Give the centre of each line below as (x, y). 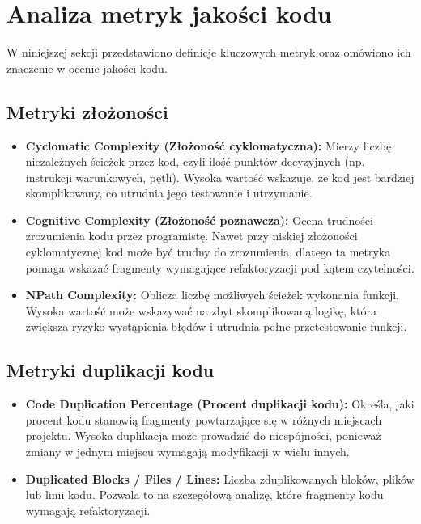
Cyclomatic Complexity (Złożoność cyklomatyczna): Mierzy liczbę (208, 145)
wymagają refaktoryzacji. (88, 510)
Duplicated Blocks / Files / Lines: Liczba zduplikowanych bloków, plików (220, 478)
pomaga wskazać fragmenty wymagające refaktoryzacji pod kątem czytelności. (220, 267)
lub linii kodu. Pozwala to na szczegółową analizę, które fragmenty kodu (204, 494)
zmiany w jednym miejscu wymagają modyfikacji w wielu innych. (187, 452)
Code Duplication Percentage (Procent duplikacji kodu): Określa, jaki (220, 404)
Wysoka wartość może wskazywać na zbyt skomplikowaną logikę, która (201, 310)
